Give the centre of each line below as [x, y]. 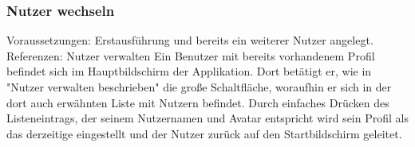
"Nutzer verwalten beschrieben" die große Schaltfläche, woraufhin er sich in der [199, 87]
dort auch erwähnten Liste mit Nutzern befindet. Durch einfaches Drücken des [198, 102]
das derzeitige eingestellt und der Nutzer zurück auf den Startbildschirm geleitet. [204, 133]
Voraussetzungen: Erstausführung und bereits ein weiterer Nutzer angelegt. [190, 40]
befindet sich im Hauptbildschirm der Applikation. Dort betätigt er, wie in [189, 71]
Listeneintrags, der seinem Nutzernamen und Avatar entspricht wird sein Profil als [207, 118]
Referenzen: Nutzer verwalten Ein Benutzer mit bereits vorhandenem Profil [191, 55]
